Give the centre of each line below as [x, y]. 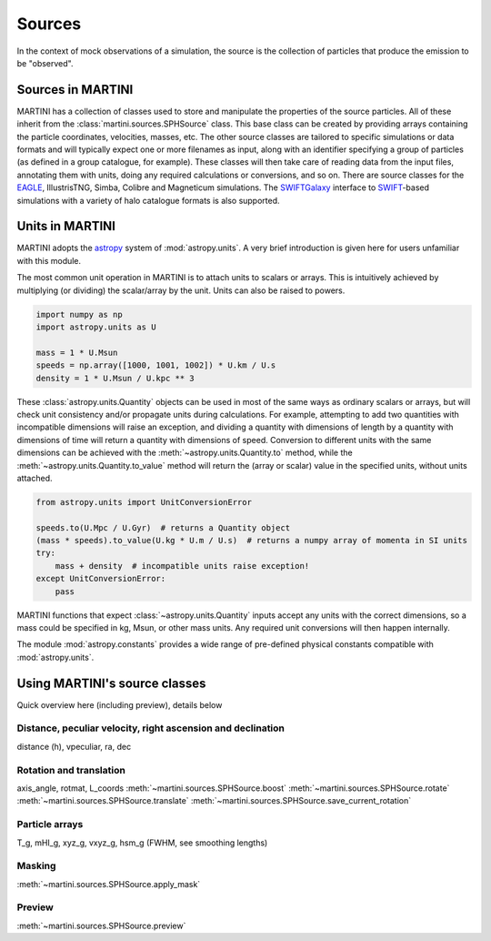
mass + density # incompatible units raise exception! [182, 566]
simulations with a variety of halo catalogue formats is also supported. [149, 200]
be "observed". [45, 63]
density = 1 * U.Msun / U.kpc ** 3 [115, 378]
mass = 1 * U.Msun [77, 352]
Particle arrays [50, 825]
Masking [36, 866]
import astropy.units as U [96, 327]
